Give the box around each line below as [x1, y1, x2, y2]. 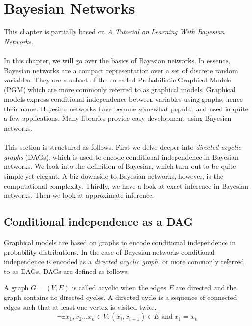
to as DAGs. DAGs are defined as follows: [4, 266, 129, 276]
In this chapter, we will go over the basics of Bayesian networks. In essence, [4, 55, 230, 65]
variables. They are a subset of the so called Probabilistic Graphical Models [4, 75, 231, 85]
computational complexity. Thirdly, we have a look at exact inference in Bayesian [4, 180, 249, 190]
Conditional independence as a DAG [4, 214, 193, 229]
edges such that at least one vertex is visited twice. [4, 301, 157, 312]
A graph [4, 282, 29, 293]
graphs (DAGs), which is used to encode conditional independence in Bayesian [4, 151, 239, 162]
